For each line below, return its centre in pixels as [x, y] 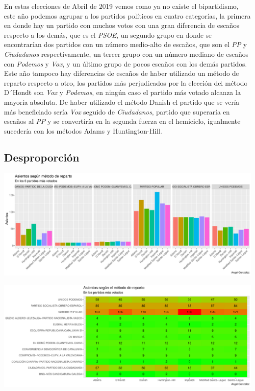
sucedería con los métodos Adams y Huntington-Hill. [83, 130]
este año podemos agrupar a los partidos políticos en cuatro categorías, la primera [127, 15]
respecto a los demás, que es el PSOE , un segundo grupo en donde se [108, 34]
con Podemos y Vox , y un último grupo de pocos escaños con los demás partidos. [126, 63]
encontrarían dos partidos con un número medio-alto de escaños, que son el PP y [126, 44]
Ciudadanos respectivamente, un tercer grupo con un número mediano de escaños [126, 54]
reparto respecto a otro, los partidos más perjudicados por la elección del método [126, 82]
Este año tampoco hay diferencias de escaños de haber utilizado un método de [122, 73]
